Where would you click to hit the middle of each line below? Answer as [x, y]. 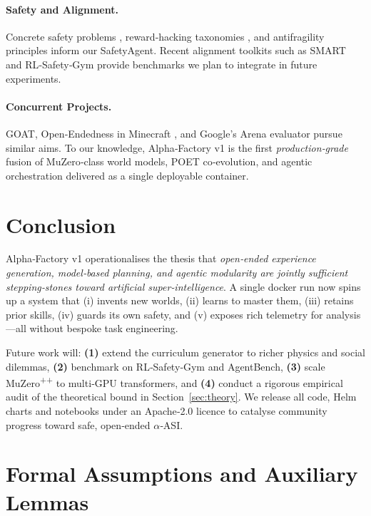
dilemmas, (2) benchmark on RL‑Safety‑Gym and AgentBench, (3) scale [166, 366]
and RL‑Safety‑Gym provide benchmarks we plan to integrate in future [162, 64]
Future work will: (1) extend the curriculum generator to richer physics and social [185, 352]
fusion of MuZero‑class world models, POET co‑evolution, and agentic [159, 161]
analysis [344, 314]
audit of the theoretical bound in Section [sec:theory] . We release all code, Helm [181, 397]
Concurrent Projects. [59, 106]
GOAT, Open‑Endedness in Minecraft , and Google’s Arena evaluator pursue [174, 133]
